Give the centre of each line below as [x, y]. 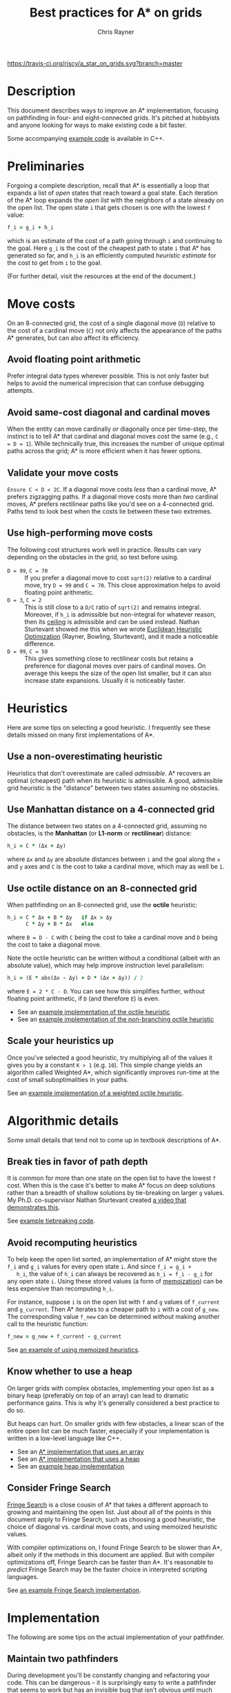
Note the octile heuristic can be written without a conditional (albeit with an [114, 958]
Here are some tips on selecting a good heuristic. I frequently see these [109, 727]
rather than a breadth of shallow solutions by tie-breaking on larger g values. [116, 1193]
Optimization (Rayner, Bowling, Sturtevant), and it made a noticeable [121, 636]
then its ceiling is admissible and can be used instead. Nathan [112, 621]
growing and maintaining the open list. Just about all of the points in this [109, 1512]
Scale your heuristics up [60, 1041]
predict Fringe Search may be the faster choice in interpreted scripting [107, 1569]
